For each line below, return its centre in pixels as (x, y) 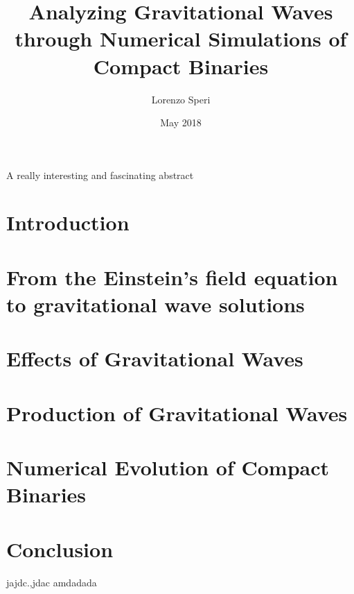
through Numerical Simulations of (181, 39)
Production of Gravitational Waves (177, 413)
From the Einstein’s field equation (172, 277)
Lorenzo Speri (181, 99)
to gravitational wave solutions (156, 304)
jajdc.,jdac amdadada (52, 582)
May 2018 (181, 122)
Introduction (68, 222)
